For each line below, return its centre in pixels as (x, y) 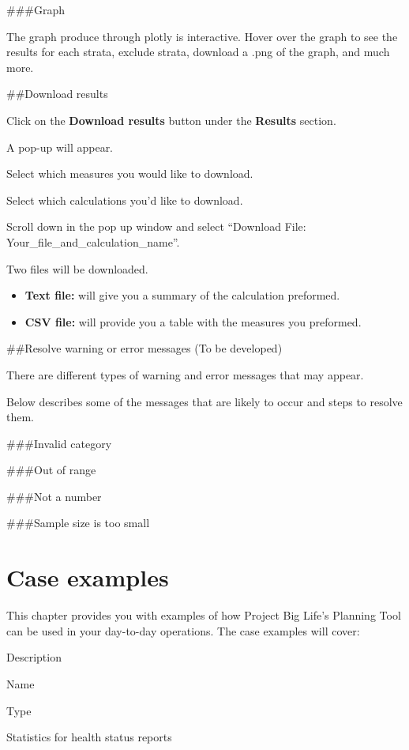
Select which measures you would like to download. (130, 173)
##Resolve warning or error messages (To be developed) (144, 348)
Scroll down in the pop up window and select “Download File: (156, 226)
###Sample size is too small (78, 523)
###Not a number (54, 496)
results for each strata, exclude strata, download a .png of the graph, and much (198, 52)
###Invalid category (59, 443)
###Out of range (51, 470)
